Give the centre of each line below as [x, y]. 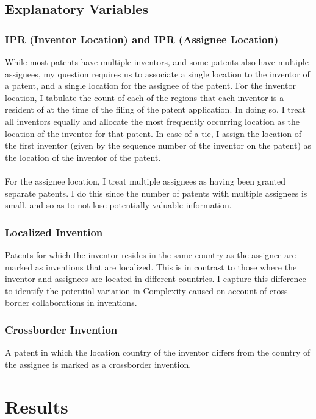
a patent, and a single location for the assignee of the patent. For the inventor [150, 86]
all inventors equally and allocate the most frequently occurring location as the [153, 121]
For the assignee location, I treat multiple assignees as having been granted [145, 181]
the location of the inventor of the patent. [83, 157]
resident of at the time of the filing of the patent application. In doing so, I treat [155, 109]
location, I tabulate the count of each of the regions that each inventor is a [145, 97]
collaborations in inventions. [84, 302]
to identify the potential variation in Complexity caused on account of [136, 290]
